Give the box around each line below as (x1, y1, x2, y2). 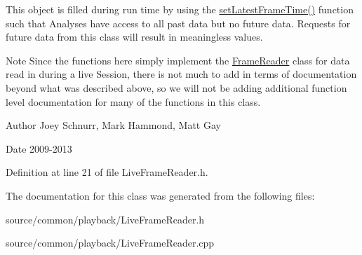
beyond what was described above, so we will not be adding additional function (6, 80, 347, 95)
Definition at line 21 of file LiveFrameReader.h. (6, 165, 208, 179)
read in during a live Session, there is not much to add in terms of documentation (6, 67, 357, 81)
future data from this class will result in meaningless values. (6, 29, 263, 44)
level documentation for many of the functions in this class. (6, 94, 261, 109)
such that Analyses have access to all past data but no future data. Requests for (6, 15, 351, 30)
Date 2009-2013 (6, 141, 72, 156)
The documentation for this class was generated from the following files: (6, 188, 315, 202)
